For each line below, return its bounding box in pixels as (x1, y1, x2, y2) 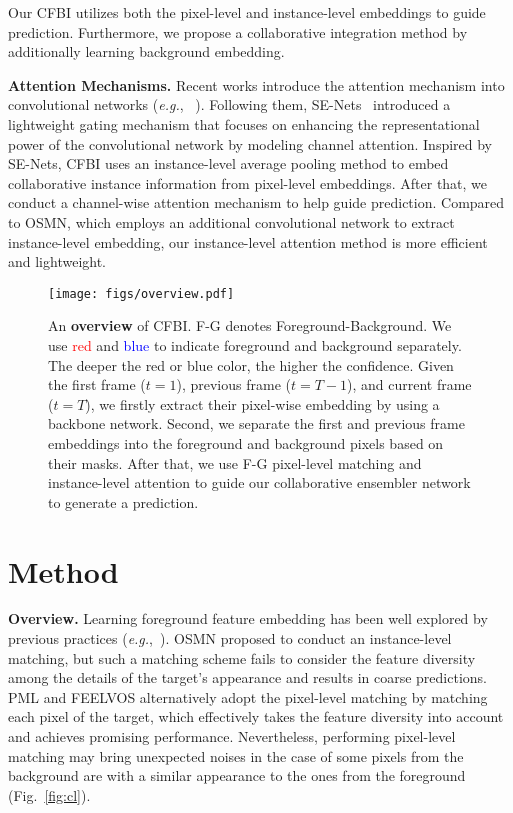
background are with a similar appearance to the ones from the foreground (8, 765, 466, 786)
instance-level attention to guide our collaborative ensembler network (48, 472, 471, 493)
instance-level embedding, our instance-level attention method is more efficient (8, 231, 488, 252)
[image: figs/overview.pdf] (48, 286, 235, 301)
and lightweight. (8, 251, 107, 272)
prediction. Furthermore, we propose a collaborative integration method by (8, 21, 468, 42)
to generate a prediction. (48, 491, 199, 512)
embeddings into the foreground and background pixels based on (48, 432, 444, 453)
